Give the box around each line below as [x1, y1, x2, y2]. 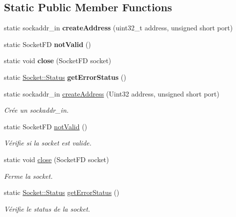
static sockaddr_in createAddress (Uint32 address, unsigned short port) [4, 88, 219, 98]
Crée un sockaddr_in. [4, 105, 69, 115]
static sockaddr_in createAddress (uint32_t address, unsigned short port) [4, 23, 233, 33]
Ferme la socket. [4, 170, 53, 181]
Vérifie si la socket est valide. [4, 138, 92, 148]
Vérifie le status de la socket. [4, 203, 90, 214]
